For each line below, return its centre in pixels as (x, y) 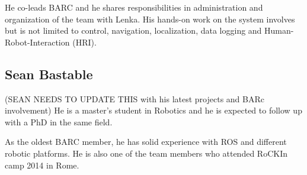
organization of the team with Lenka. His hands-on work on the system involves (150, 19)
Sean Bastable (49, 74)
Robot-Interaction (37, 42)
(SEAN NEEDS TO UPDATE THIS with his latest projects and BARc (135, 98)
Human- (279, 30)
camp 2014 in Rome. (42, 165)
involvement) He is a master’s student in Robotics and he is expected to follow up (153, 110)
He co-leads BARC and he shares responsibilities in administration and (134, 7)
